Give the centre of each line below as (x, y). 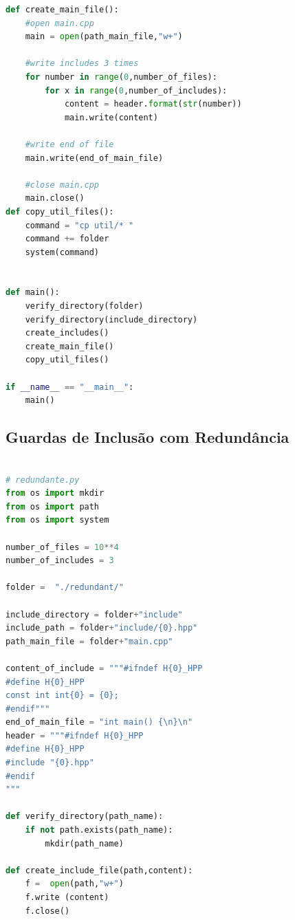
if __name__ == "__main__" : (70, 387)
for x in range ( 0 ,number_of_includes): (136, 90)
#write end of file (69, 144)
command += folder (67, 239)
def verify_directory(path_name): (85, 817)
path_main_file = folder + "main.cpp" (89, 641)
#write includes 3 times (82, 64)
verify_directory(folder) (84, 306)
